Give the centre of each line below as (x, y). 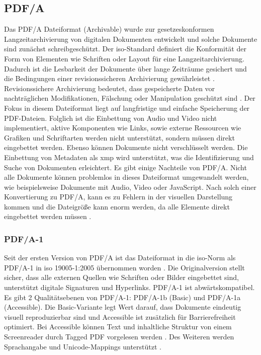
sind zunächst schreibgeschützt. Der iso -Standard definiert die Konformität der (125, 49)
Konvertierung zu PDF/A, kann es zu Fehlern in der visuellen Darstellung (118, 197)
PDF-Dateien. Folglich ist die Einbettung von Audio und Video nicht (111, 118)
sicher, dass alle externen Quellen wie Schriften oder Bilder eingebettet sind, (121, 277)
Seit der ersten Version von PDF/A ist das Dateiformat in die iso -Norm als (120, 258)
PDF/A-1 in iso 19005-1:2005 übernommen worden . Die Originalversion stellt (124, 267)
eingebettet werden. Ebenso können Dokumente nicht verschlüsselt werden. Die (126, 147)
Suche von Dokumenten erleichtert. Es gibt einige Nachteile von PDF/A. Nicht (125, 167)
